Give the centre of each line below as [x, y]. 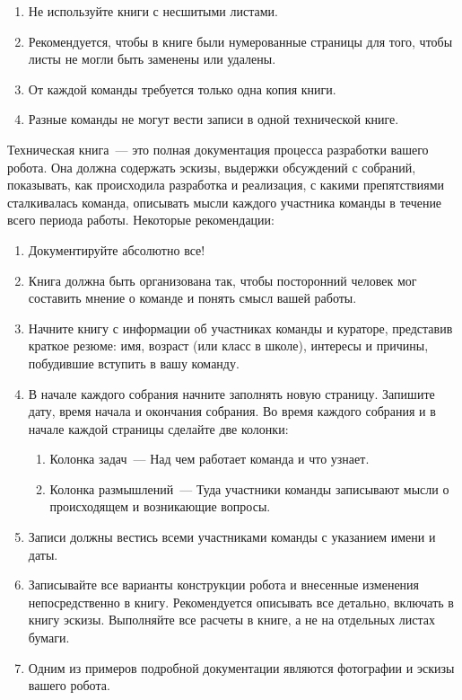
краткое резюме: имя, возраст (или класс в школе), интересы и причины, [228, 346]
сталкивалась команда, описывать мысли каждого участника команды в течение [225, 202]
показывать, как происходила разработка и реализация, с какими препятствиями [226, 185]
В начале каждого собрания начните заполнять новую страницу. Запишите [231, 393]
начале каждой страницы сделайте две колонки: [158, 428]
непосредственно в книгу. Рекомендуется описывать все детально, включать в [241, 602]
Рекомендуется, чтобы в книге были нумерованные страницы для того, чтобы [240, 41]
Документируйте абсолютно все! [117, 249]
